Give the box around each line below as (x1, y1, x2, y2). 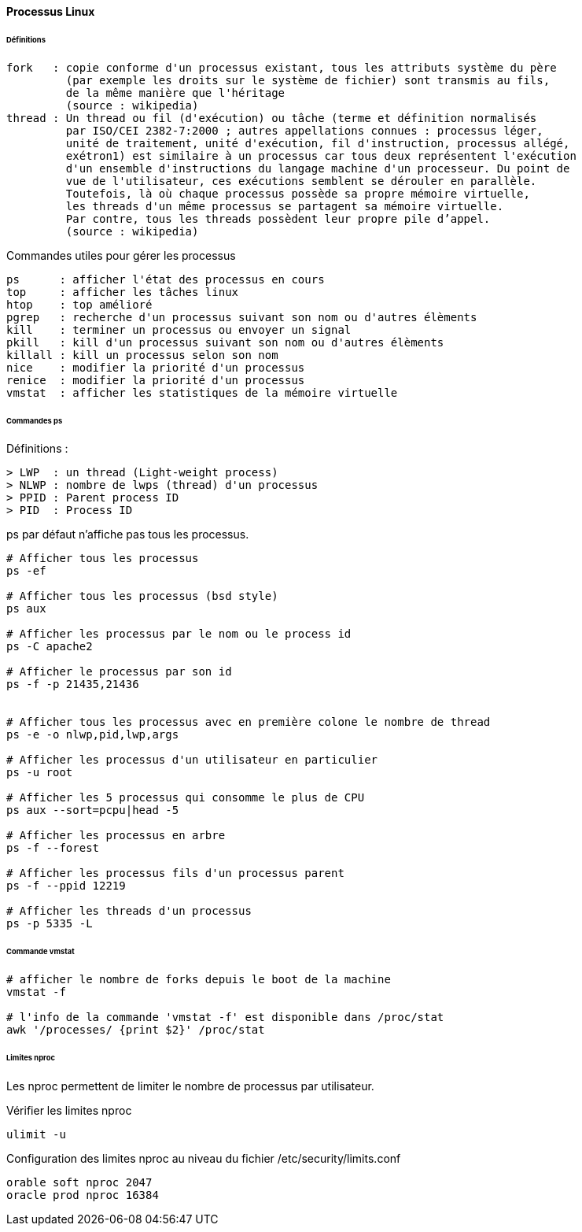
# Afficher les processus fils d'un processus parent (6, 867, 344, 880)
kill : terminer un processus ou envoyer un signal (6, 323, 352, 336)
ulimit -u (6, 1127, 66, 1141)
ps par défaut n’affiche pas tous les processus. (6, 527, 249, 542)
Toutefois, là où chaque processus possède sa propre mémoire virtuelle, (65, 187, 530, 200)
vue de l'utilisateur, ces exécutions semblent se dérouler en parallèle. (65, 174, 537, 187)
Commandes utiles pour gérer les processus (6, 248, 236, 262)
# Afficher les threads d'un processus (6, 905, 252, 918)
